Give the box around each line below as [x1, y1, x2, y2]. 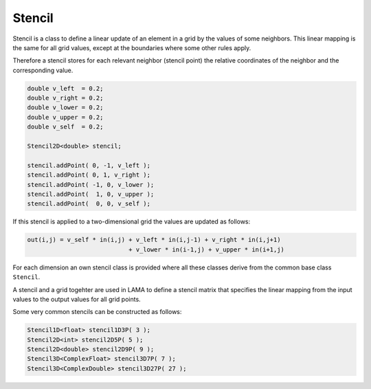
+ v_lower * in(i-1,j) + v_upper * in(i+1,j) [128, 245, 285, 254]
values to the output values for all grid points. [12, 295, 141, 303]
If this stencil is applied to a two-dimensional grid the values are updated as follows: [12, 217, 251, 226]
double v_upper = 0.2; [27, 113, 104, 121]
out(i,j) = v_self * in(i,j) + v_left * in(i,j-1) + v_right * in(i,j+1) [27, 236, 281, 244]
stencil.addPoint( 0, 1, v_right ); [27, 171, 151, 179]
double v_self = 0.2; [27, 123, 104, 131]
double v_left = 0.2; [27, 85, 104, 92]
